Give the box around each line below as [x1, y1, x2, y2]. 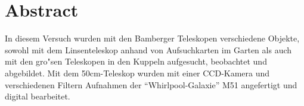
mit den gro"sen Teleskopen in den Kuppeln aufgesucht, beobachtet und [5, 55, 267, 68]
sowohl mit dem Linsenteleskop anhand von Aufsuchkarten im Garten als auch [5, 43, 292, 56]
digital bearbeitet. [5, 90, 70, 102]
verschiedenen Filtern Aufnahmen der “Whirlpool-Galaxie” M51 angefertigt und [5, 78, 297, 91]
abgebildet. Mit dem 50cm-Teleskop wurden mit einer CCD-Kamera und [5, 66, 270, 79]
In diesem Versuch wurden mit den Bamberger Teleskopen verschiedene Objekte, [5, 32, 300, 44]
